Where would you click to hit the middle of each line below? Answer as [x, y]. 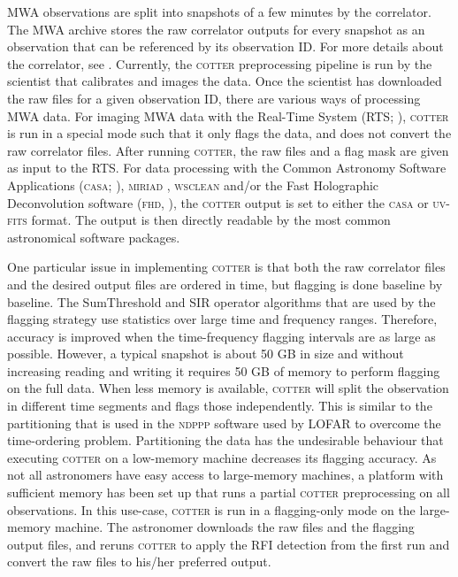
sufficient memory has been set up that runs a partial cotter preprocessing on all [229, 492]
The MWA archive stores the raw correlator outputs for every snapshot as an [216, 29]
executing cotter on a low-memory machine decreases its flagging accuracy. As [222, 457]
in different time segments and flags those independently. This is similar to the [220, 406]
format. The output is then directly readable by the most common [211, 220]
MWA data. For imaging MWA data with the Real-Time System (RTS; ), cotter [228, 115]
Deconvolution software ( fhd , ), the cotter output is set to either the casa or [218, 202]
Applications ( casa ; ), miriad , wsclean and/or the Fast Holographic [193, 185]
